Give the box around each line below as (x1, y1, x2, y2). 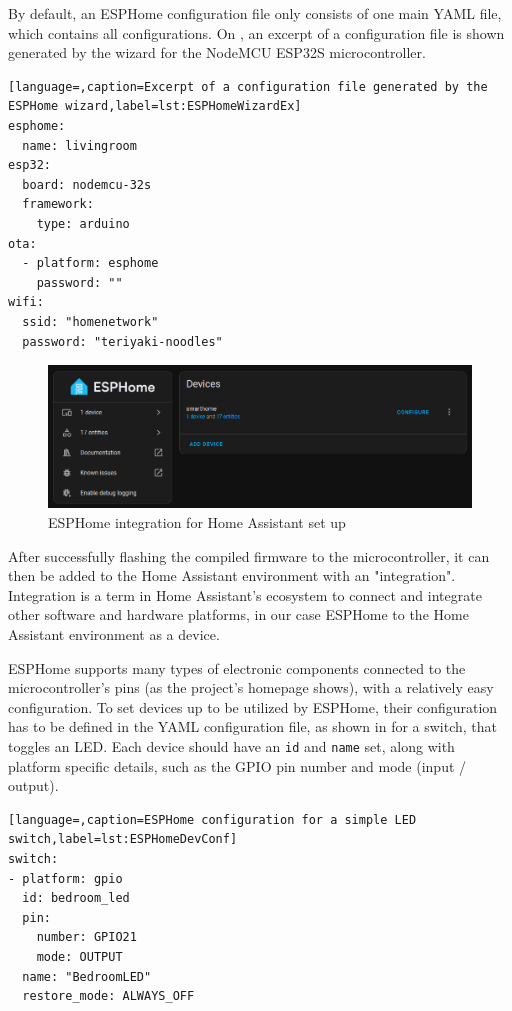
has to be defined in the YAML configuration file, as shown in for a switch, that (8, 716, 498, 737)
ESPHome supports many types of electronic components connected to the (8, 657, 466, 678)
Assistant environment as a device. (8, 623, 220, 644)
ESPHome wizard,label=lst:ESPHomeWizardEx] (8, 99, 302, 114)
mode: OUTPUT (36, 949, 123, 964)
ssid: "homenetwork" (22, 314, 159, 329)
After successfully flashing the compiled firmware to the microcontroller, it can (8, 545, 490, 566)
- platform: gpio (8, 871, 123, 886)
